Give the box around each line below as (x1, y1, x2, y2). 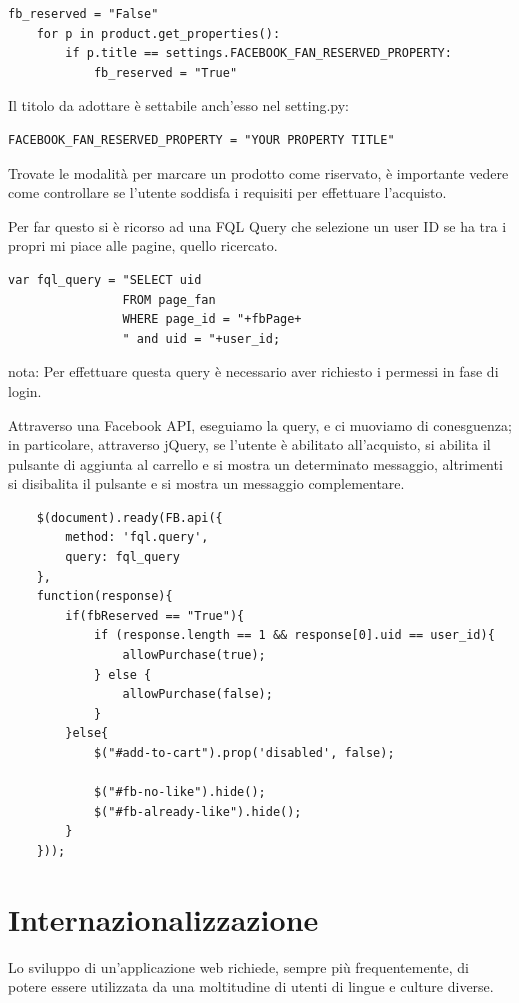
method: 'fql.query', (65, 530, 209, 545)
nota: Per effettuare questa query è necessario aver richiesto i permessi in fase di (8, 361, 499, 382)
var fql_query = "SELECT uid (8, 272, 202, 287)
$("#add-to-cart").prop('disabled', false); (93, 746, 395, 760)
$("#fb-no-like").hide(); (93, 785, 266, 800)
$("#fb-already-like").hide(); (93, 804, 302, 819)
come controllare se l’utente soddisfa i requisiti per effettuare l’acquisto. (8, 182, 447, 203)
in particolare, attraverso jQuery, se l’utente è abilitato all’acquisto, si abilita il (8, 434, 491, 455)
